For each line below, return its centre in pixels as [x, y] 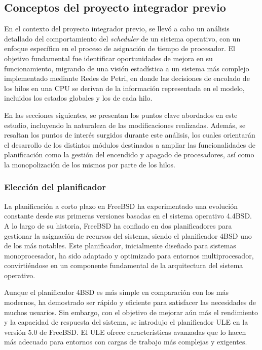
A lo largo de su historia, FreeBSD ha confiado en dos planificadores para [118, 225]
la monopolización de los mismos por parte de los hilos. [90, 164]
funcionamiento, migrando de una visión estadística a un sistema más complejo [127, 68]
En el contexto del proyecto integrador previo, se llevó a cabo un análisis [117, 29]
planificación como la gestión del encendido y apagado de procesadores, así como [129, 155]
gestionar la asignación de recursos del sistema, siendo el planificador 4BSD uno [128, 235]
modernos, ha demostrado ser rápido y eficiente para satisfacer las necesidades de [130, 302]
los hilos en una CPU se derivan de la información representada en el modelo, [124, 88]
